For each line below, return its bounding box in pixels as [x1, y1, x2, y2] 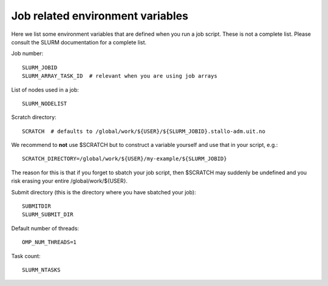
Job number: [11, 50, 44, 57]
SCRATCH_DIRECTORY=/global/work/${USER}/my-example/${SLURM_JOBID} [22, 155, 227, 162]
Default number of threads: [11, 225, 79, 232]
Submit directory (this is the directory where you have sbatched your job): [11, 188, 196, 196]
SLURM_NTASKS [22, 266, 61, 273]
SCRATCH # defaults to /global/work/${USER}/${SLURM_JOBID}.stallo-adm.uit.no [22, 128, 265, 135]
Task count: [11, 252, 41, 259]
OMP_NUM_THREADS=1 [22, 239, 77, 246]
